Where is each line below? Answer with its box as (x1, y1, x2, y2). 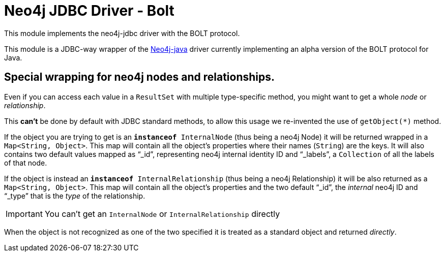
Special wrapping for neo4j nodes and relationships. (4, 71, 275, 84)
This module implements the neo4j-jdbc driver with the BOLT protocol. (4, 28, 240, 38)
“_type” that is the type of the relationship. (4, 191, 145, 200)
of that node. (4, 158, 47, 167)
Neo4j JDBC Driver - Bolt (4, 2, 174, 19)
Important (6, 208, 43, 219)
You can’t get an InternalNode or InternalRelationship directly (44, 208, 280, 219)
